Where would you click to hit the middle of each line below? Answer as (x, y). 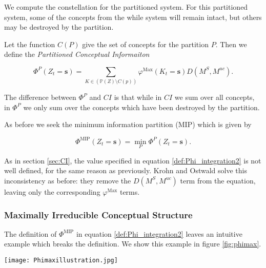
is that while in (138, 97)
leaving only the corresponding (52, 191)
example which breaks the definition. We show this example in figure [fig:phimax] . (133, 244)
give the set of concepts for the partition (145, 44)
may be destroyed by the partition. (59, 27)
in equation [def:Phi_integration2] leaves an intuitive (159, 233)
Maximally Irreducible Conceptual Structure (98, 214)
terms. (130, 191)
